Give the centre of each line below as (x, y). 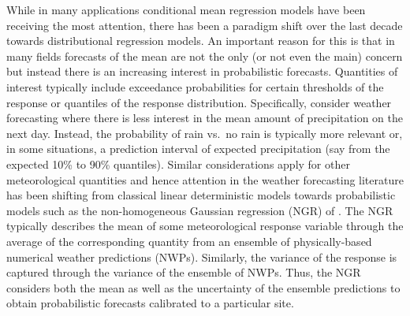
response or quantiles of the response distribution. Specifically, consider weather (199, 102)
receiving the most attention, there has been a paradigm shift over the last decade (205, 25)
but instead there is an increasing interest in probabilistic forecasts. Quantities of (202, 71)
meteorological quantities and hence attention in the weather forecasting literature (205, 179)
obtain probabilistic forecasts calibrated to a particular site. (150, 303)
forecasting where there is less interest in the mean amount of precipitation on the (205, 118)
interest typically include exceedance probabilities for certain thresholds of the (195, 86)
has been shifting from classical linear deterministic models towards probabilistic (201, 195)
